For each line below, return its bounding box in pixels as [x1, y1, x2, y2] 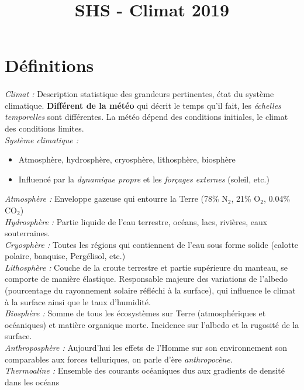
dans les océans [5, 375, 60, 388]
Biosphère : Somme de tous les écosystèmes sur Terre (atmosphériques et [5, 307, 266, 319]
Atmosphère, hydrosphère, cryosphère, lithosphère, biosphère [18, 153, 236, 165]
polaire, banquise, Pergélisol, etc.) [5, 250, 126, 262]
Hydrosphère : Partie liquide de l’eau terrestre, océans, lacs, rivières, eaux [5, 215, 268, 227]
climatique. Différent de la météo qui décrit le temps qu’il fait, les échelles [5, 99, 281, 111]
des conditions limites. [5, 122, 84, 134]
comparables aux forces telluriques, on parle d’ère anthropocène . [5, 353, 233, 365]
